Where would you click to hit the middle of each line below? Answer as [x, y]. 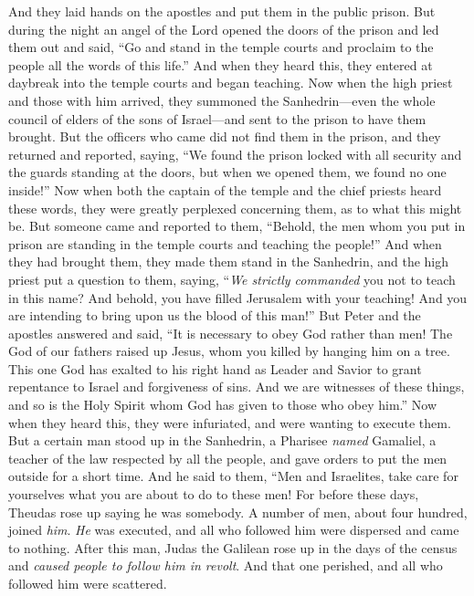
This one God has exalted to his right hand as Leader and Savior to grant [215, 368]
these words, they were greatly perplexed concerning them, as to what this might [235, 208]
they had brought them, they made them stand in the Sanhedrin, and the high [229, 261]
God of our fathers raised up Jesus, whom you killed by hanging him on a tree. [229, 351]
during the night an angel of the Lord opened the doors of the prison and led [224, 29]
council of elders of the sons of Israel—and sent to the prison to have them [217, 118]
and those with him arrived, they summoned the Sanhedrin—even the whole [222, 100]
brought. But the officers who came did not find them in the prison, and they [225, 136]
